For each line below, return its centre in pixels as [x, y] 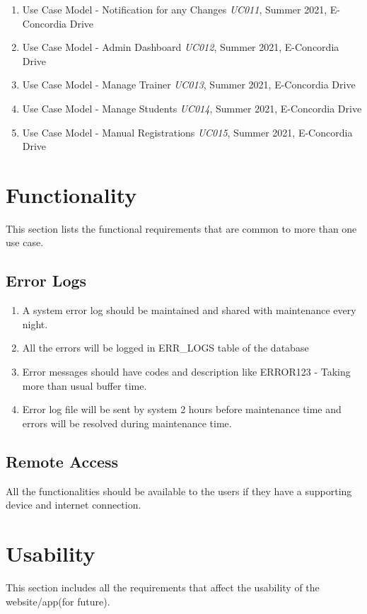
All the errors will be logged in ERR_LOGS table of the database [165, 348]
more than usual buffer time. [85, 385]
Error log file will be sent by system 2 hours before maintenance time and [182, 409]
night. [35, 324]
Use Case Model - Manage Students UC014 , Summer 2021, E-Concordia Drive [192, 108]
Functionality [71, 194]
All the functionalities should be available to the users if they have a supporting [179, 491]
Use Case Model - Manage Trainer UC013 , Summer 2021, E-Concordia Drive [189, 85]
